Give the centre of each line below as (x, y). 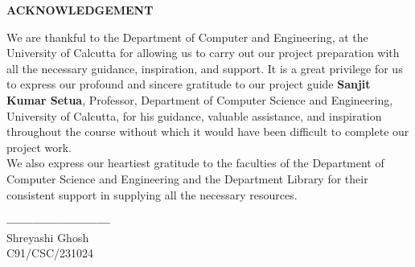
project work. (39, 147)
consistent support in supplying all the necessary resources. (152, 194)
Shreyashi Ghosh (48, 237)
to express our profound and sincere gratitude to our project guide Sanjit (189, 84)
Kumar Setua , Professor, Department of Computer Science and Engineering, (200, 99)
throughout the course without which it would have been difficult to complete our (208, 131)
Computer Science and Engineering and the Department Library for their (187, 178)
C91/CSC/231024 (50, 253)
